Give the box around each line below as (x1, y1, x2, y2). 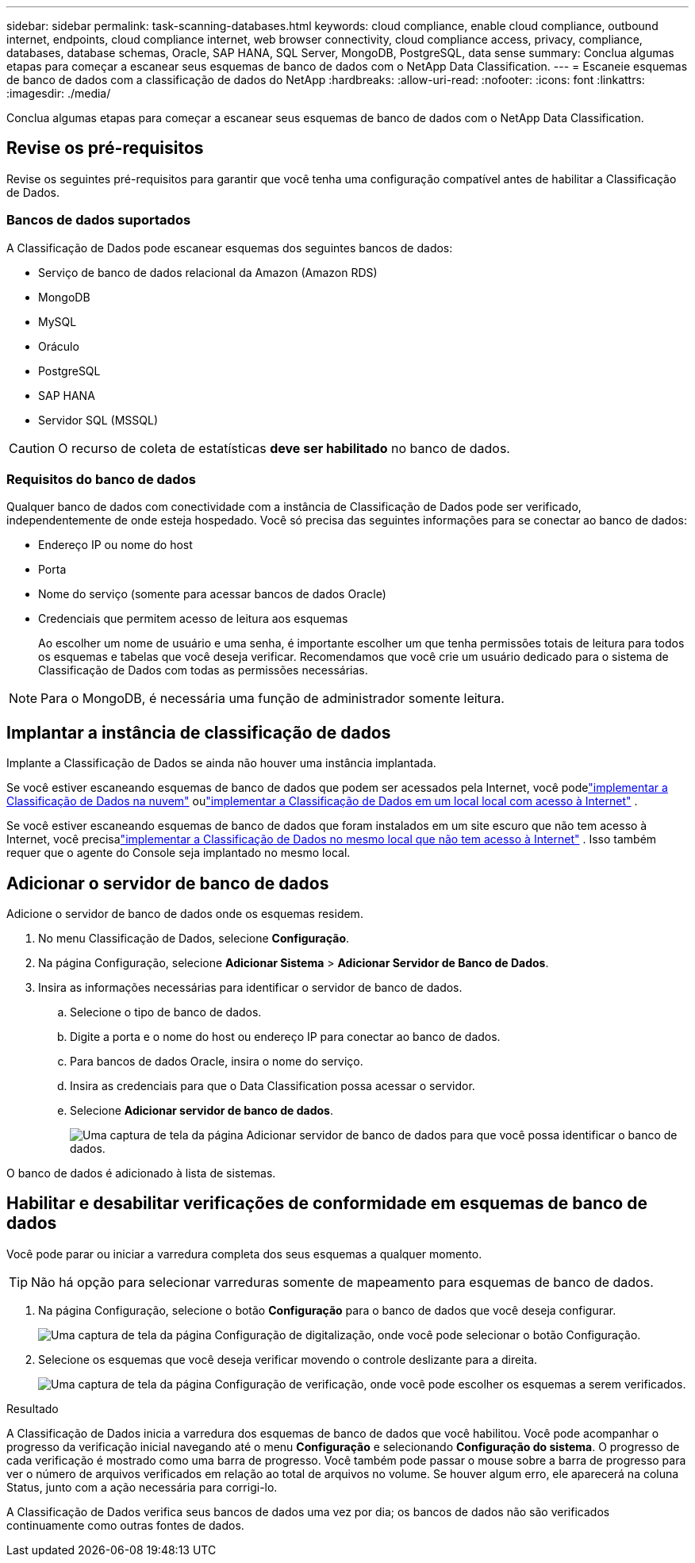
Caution (9, 440, 56, 456)
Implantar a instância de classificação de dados (6, 722, 391, 743)
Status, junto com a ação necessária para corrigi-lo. (6, 1480, 278, 1494)
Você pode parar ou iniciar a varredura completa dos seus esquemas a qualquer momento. (6, 1246, 482, 1261)
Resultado (6, 1401, 59, 1415)
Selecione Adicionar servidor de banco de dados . (70, 1104, 333, 1118)
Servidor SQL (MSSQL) (38, 413, 159, 427)
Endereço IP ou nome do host (38, 538, 193, 552)
